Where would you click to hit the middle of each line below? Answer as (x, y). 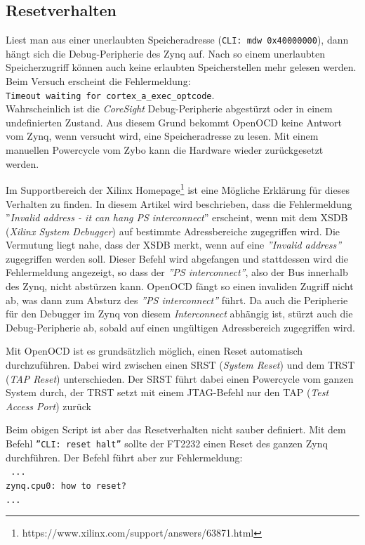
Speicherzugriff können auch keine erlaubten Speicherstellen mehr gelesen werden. (181, 67)
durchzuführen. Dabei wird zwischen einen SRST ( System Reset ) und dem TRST (180, 365)
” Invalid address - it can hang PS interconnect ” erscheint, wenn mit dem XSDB (177, 217)
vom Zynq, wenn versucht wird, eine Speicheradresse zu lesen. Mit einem (162, 136)
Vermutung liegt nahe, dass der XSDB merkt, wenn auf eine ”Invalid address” (174, 245)
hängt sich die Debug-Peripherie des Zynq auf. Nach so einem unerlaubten (165, 53)
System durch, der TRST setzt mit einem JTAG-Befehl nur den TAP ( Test (167, 392)
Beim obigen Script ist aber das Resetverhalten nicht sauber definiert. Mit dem (176, 429)
